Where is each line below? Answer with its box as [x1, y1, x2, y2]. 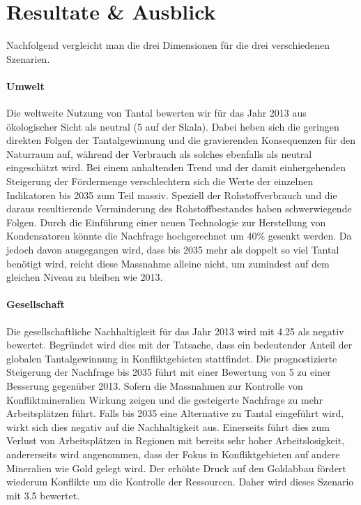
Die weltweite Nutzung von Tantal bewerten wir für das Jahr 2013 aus [6, 105, 307, 120]
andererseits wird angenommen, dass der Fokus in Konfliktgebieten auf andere [6, 446, 340, 461]
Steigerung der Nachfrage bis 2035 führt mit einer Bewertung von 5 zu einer [6, 365, 331, 379]
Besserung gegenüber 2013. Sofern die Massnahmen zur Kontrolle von [6, 379, 303, 393]
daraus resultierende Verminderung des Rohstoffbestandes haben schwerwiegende [6, 201, 352, 216]
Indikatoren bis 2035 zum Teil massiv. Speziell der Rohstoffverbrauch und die [6, 187, 337, 202]
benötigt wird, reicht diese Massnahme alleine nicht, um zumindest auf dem [6, 256, 330, 270]
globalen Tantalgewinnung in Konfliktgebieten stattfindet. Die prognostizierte [6, 351, 337, 365]
